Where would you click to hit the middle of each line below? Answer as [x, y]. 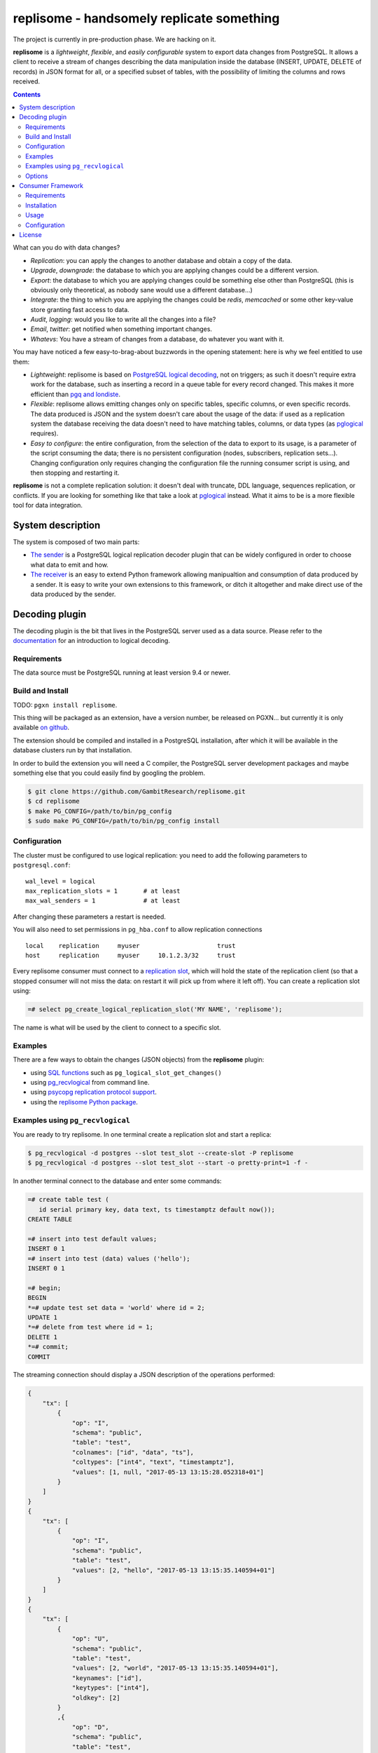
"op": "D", [91, 1727]
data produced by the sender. [73, 594]
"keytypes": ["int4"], [111, 1688]
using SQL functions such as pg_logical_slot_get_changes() [126, 1072]
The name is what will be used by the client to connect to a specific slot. [117, 1028]
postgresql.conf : [42, 865]
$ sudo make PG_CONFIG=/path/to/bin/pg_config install [124, 821]
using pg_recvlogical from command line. [90, 1082]
